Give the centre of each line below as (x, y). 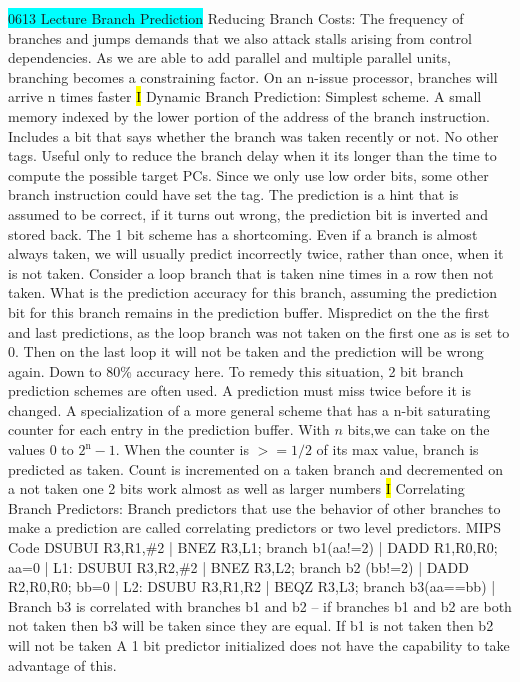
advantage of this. (62, 664)
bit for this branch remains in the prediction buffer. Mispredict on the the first (249, 311)
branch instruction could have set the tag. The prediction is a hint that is (233, 194)
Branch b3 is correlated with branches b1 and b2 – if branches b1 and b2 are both (260, 605)
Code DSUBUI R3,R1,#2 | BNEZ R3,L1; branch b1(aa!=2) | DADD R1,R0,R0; (253, 547)
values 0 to (41, 449)
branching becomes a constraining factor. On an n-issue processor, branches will (253, 76)
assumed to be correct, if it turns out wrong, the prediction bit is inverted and (248, 213)
